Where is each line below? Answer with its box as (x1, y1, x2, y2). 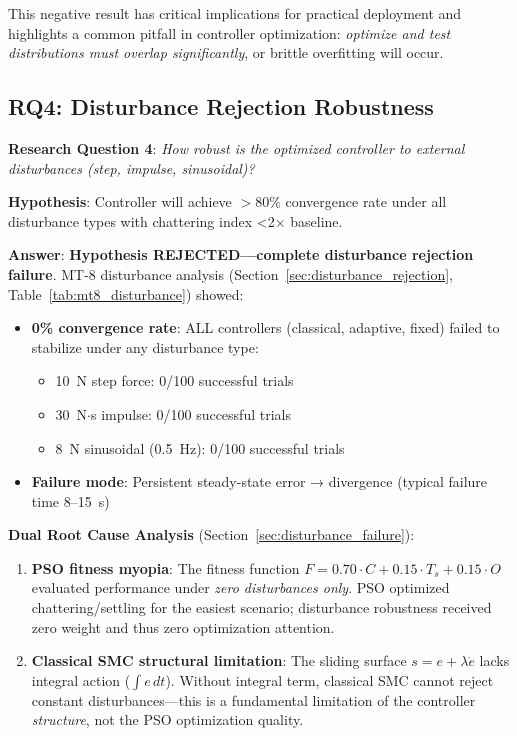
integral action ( (31, 669, 131, 690)
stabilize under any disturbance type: (31, 336, 259, 357)
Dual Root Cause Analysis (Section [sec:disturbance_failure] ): (8, 524, 415, 545)
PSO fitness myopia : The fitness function (31, 557, 300, 578)
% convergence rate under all (269, 191, 447, 212)
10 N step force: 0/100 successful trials (55, 370, 294, 391)
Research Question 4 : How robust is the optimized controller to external (8, 137, 465, 158)
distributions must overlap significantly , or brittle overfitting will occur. (8, 42, 444, 63)
